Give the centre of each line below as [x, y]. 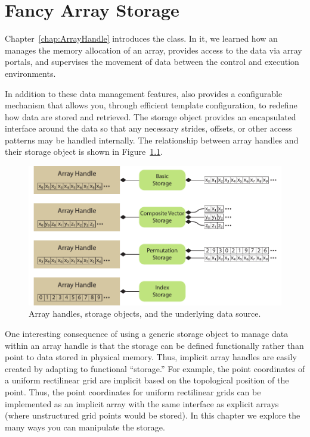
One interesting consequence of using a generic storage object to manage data [147, 334]
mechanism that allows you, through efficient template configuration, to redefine [151, 105]
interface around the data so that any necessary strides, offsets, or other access [148, 128]
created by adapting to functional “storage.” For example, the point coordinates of [155, 368]
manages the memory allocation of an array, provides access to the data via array [154, 50]
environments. [30, 73]
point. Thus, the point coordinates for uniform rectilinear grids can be [133, 392]
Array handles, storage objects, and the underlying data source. [145, 313]
